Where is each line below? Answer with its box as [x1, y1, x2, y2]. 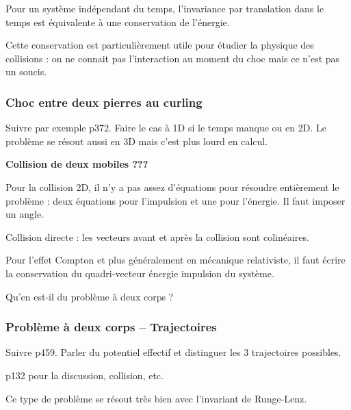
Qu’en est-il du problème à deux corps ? [5, 289, 174, 303]
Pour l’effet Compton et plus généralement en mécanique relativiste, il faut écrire [5, 253, 346, 267]
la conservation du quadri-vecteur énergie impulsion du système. [5, 266, 274, 280]
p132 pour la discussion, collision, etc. [5, 368, 164, 382]
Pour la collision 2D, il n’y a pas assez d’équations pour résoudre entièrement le [5, 179, 339, 194]
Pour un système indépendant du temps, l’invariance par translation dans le [5, 1, 324, 15]
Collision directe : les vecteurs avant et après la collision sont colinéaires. [5, 229, 309, 244]
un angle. [5, 207, 44, 221]
